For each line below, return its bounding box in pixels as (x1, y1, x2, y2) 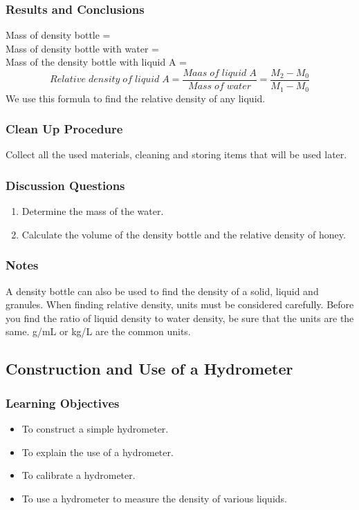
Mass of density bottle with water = (6, 41, 159, 55)
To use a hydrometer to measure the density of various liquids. (21, 491, 287, 505)
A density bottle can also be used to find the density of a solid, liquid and (6, 283, 319, 298)
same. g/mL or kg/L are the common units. (6, 324, 191, 339)
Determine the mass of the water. (21, 204, 164, 218)
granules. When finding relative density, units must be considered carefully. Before (6, 297, 354, 312)
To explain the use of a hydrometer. (21, 444, 174, 459)
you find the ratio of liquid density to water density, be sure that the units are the (6, 310, 354, 325)
